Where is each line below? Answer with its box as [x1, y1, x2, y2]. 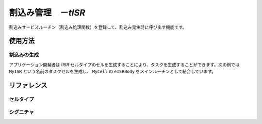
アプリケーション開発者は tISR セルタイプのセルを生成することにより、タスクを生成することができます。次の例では [9, 62, 240, 67]
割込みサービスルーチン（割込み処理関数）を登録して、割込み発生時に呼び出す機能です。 [9, 24, 187, 30]
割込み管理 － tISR [9, 7, 85, 18]
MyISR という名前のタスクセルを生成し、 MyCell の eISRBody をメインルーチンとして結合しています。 [9, 68, 216, 75]
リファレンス [9, 81, 48, 89]
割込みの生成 [9, 51, 39, 58]
